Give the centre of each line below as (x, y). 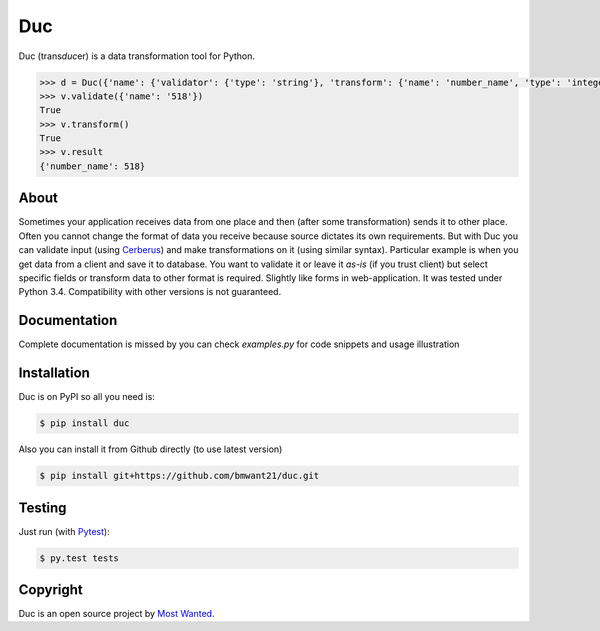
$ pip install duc (84, 423)
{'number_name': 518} (92, 166)
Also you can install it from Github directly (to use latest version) (150, 449)
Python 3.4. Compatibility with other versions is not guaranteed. (150, 292)
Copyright (51, 589)
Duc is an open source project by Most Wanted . (116, 614)
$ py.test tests (79, 558)
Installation (54, 373)
